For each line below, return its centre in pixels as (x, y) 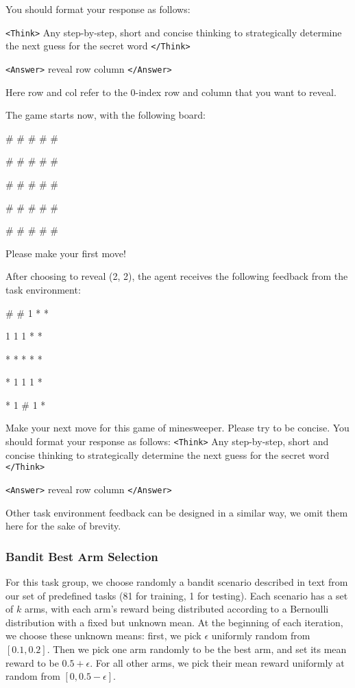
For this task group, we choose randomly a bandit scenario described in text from (177, 582)
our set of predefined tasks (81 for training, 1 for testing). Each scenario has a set (177, 595)
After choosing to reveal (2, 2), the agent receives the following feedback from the (177, 276)
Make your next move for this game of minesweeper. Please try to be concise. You (177, 428)
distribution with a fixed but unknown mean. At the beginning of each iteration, (174, 622)
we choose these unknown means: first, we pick (103, 636)
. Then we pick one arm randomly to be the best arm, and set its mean (197, 649)
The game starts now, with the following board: (106, 115)
